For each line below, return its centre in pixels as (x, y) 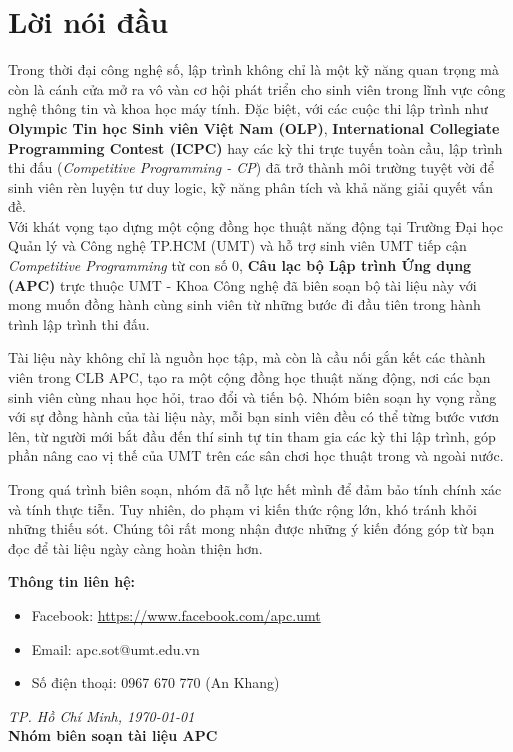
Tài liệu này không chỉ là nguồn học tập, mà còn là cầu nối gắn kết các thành (247, 357)
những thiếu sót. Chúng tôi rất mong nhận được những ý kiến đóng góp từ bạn (251, 528)
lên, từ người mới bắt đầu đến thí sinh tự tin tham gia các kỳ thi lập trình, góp (252, 435)
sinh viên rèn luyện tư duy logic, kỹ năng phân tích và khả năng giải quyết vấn (251, 186)
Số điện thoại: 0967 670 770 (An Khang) (155, 682)
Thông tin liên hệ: (71, 581)
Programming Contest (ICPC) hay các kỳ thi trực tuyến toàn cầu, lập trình (255, 147)
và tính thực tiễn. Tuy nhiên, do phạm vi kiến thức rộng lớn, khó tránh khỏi (242, 508)
